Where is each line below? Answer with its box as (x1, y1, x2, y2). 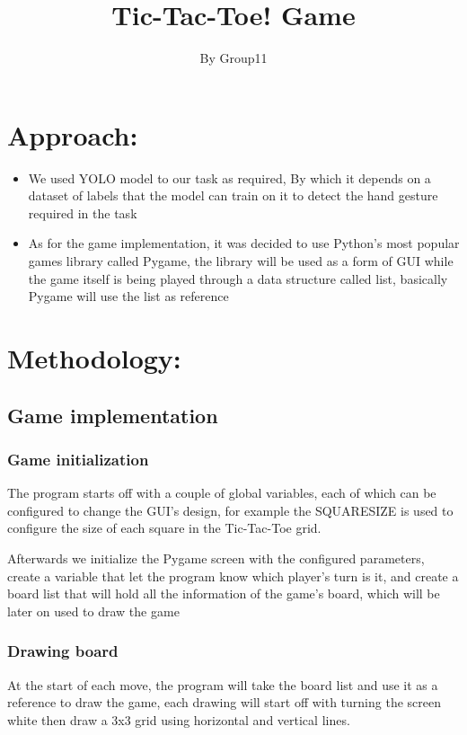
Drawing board (7, 640, 119, 662)
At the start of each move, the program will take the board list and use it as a (7, 675, 438, 694)
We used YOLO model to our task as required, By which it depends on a (28, 168, 431, 187)
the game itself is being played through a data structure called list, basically (28, 269, 448, 288)
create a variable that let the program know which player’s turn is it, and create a (7, 566, 459, 585)
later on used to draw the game (7, 601, 180, 620)
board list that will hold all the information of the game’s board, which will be (7, 584, 440, 603)
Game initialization (7, 447, 149, 470)
